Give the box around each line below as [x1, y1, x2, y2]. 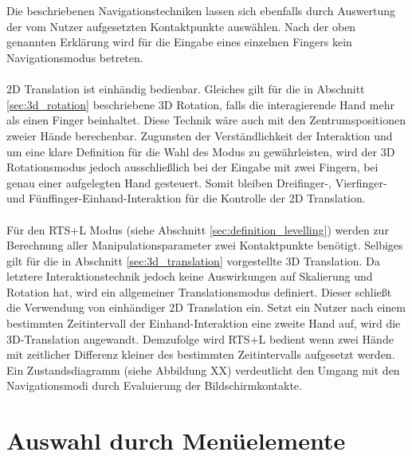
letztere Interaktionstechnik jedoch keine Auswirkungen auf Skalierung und [6, 268, 373, 285]
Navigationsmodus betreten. [6, 49, 143, 65]
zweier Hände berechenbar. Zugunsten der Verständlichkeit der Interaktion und [6, 127, 393, 143]
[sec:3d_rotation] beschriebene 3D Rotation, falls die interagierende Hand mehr [6, 96, 394, 112]
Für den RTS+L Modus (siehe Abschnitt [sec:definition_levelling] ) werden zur [6, 221, 389, 238]
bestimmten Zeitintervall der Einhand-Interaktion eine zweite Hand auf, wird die [6, 315, 401, 332]
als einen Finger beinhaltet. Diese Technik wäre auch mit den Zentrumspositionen [6, 112, 406, 128]
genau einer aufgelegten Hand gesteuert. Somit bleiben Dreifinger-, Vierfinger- [6, 174, 387, 191]
